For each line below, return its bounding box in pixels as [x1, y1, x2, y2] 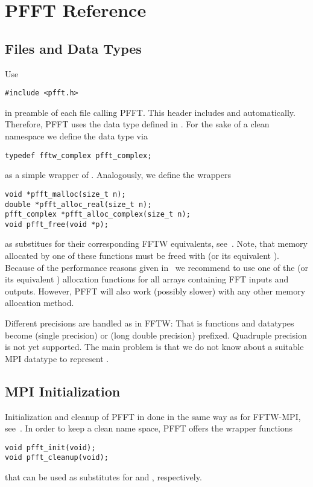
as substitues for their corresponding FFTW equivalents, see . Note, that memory [5, 237, 308, 250]
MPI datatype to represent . [5, 352, 109, 364]
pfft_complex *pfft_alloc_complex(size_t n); [5, 210, 191, 219]
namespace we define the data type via [5, 130, 148, 142]
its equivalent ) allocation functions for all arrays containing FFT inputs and [5, 273, 289, 285]
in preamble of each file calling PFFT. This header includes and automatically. [5, 106, 296, 118]
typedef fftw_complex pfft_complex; [5, 151, 152, 160]
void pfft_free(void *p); [5, 220, 109, 229]
